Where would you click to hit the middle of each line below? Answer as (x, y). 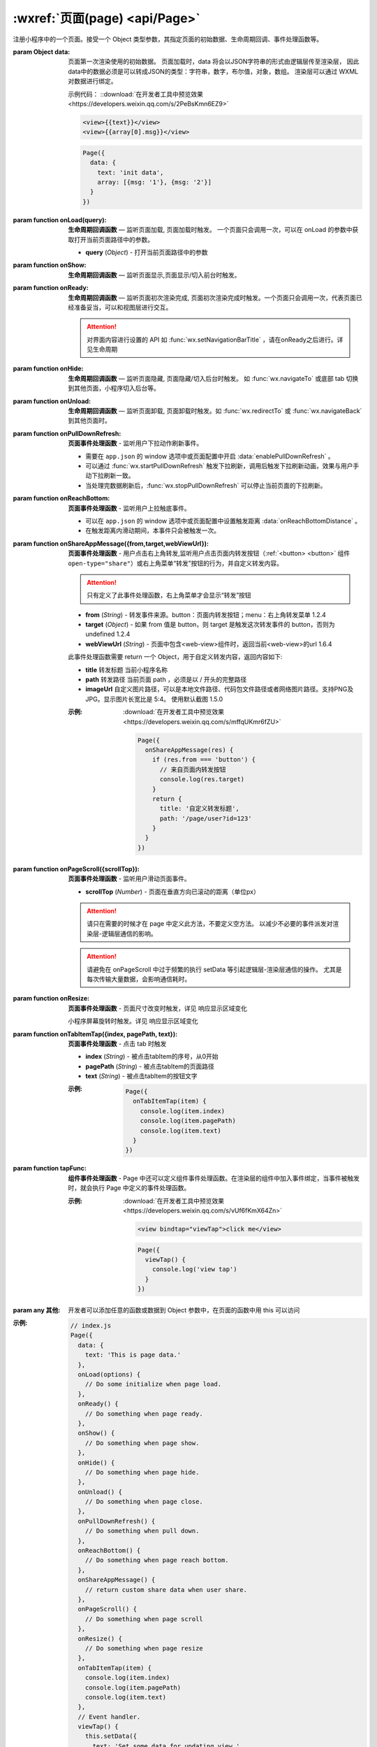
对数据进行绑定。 (93, 81)
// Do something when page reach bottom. (157, 1560)
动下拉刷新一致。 (110, 476)
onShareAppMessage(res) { (189, 750)
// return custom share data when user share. (166, 1589)
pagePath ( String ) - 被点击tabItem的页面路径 (150, 1066)
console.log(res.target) (202, 780)
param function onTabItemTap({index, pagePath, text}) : (95, 1034)
